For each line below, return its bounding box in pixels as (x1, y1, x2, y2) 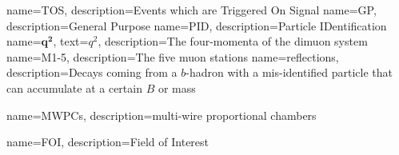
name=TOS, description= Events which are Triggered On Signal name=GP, (6, 2, 377, 18)
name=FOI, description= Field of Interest (6, 133, 209, 150)
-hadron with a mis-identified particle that (186, 64, 393, 81)
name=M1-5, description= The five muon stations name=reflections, (6, 48, 339, 65)
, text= (53, 33, 89, 50)
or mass (158, 79, 196, 96)
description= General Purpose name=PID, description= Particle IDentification (6, 17, 387, 34)
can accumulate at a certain (6, 79, 142, 96)
